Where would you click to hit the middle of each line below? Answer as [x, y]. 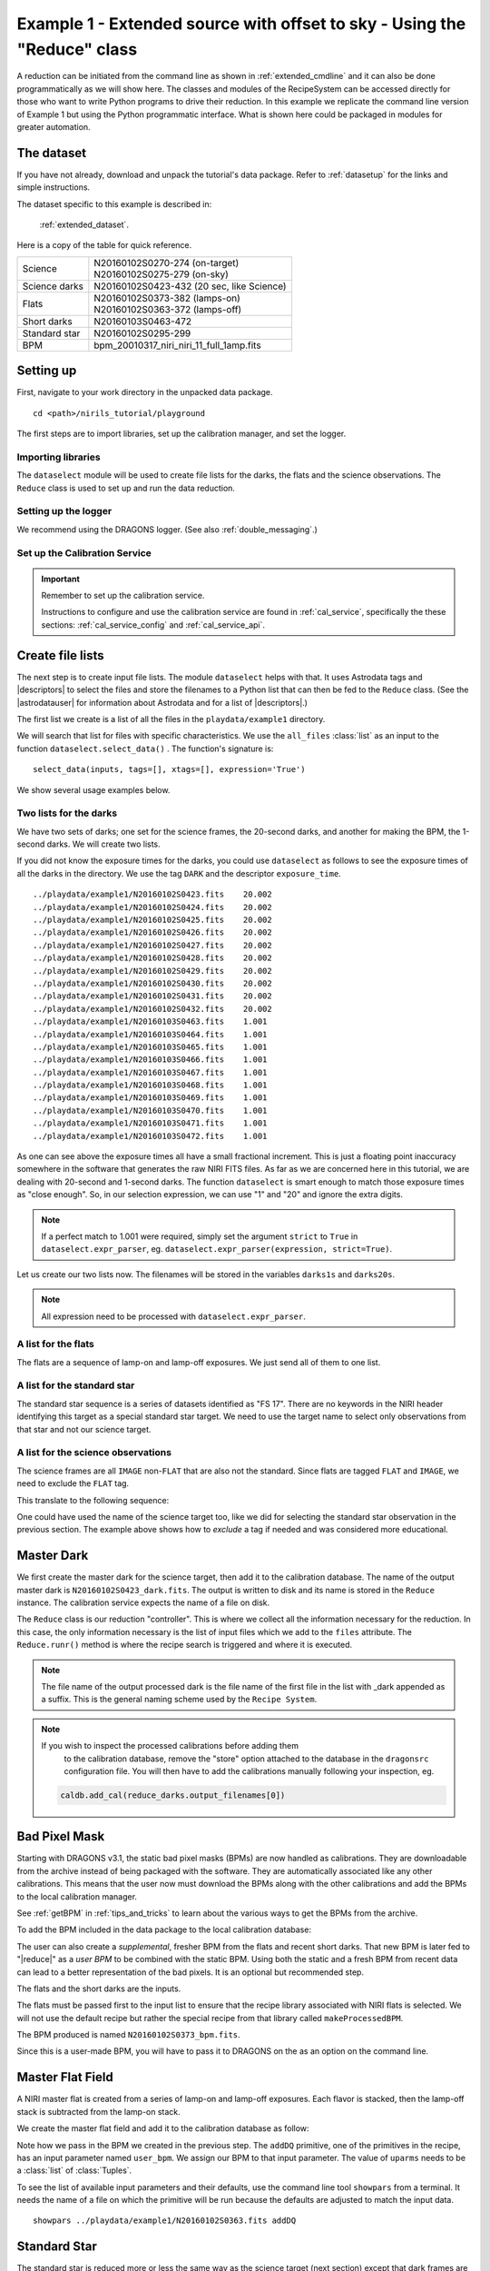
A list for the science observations [94, 1453]
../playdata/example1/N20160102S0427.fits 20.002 [152, 945]
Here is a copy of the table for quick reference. [104, 245]
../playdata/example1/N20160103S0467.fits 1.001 [150, 1072]
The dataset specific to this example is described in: [114, 203]
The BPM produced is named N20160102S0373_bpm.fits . [128, 2035]
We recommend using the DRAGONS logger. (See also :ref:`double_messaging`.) [167, 529]
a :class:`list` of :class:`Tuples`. [74, 2170]
